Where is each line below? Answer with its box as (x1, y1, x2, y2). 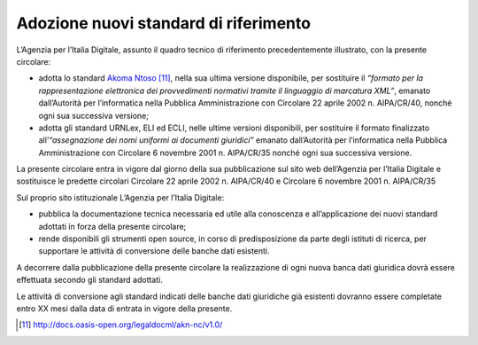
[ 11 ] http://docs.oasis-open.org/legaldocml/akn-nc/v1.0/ (19, 319, 223, 330)
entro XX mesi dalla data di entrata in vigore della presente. (16, 302, 233, 314)
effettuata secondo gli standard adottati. (16, 275, 163, 286)
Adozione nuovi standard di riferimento (16, 13, 312, 33)
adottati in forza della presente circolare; (38, 221, 187, 231)
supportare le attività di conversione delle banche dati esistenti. (38, 246, 270, 256)
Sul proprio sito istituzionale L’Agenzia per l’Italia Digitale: (16, 192, 225, 203)
